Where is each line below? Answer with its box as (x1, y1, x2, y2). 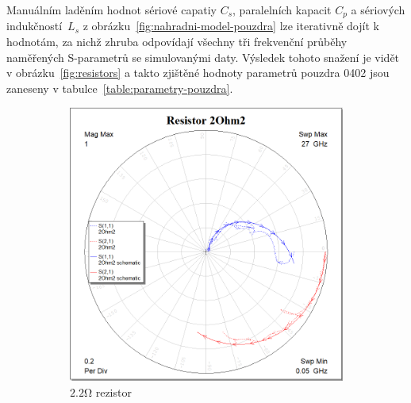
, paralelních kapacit (232, 2, 332, 17)
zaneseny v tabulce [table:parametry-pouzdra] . (6, 79, 233, 96)
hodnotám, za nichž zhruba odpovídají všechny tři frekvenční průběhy (6, 33, 348, 50)
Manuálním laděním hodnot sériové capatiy (6, 2, 217, 17)
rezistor (95, 383, 132, 400)
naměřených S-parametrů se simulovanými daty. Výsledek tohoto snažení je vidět (6, 48, 400, 65)
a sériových (351, 2, 405, 17)
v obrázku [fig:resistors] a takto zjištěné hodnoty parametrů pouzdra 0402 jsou (6, 64, 390, 81)
